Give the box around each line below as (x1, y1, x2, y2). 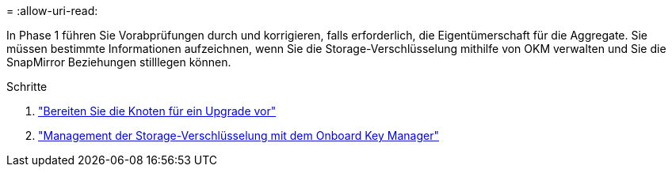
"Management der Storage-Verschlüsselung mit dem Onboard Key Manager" (38, 129, 439, 142)
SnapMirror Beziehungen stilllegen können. (6, 55, 231, 69)
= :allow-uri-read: (6, 4, 98, 17)
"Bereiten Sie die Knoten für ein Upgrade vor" (38, 104, 277, 118)
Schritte (6, 80, 48, 93)
